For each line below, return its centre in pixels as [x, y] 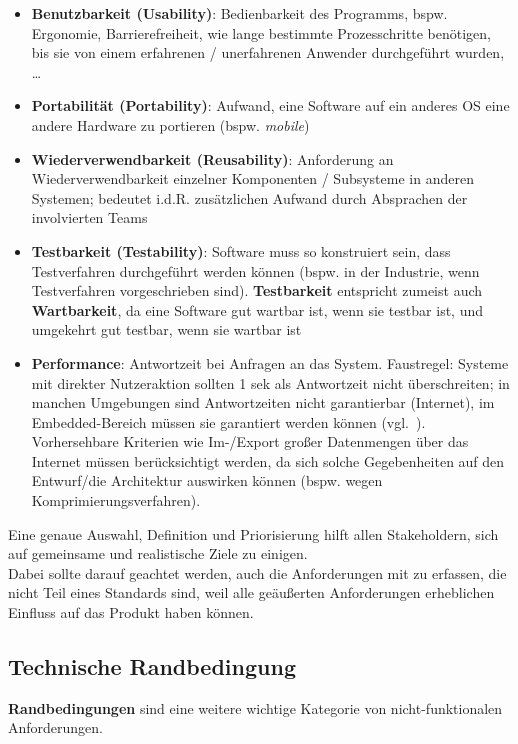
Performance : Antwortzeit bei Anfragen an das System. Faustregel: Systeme [270, 362]
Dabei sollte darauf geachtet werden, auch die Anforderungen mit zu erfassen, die [257, 572]
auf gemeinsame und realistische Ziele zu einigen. [158, 553]
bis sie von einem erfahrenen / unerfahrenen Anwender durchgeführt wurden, [268, 52]
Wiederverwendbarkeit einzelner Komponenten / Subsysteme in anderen [252, 178]
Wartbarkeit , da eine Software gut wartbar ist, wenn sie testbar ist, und [257, 309]
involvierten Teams [89, 217]
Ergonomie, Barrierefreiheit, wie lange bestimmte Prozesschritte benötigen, [261, 32]
